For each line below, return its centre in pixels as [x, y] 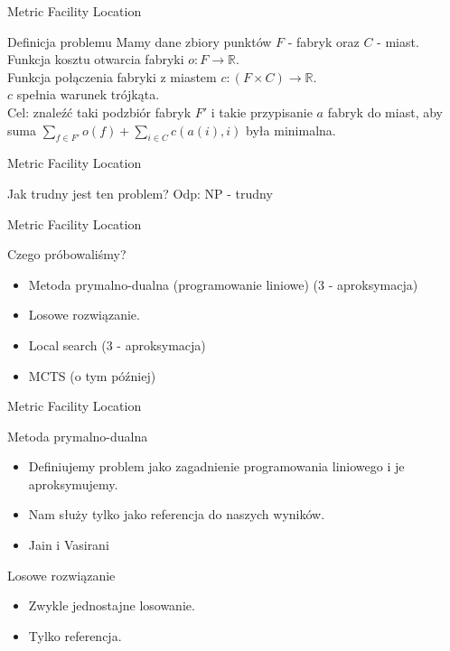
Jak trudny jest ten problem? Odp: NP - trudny [140, 193]
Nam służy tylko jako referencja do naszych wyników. [177, 514]
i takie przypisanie [262, 112]
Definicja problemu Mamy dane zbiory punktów [140, 41]
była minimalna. [291, 130]
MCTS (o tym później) [92, 375]
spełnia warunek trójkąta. [88, 94]
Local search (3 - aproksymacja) [117, 344]
